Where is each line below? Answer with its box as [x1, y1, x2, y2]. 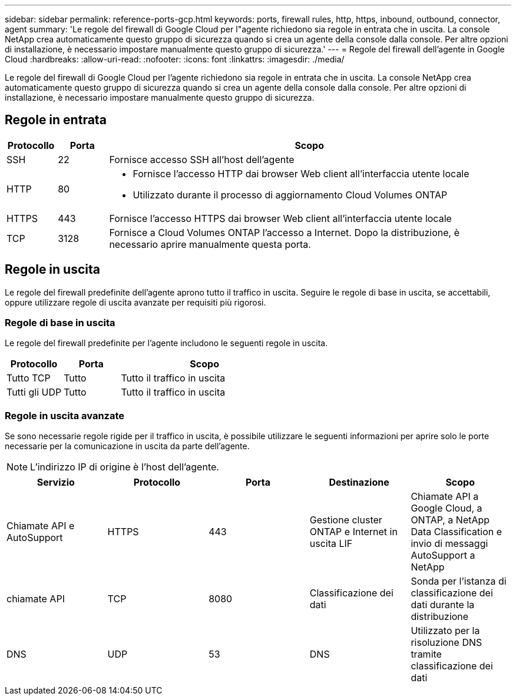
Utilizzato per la [411, 625, 480, 637]
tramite [411, 648, 442, 661]
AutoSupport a [411, 549, 475, 562]
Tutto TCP [6, 372, 51, 384]
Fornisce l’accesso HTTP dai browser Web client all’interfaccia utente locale [133, 167, 469, 180]
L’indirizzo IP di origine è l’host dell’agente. [30, 461, 219, 473]
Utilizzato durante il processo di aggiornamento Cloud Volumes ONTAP [133, 188, 448, 201]
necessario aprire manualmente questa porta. [109, 238, 311, 250]
